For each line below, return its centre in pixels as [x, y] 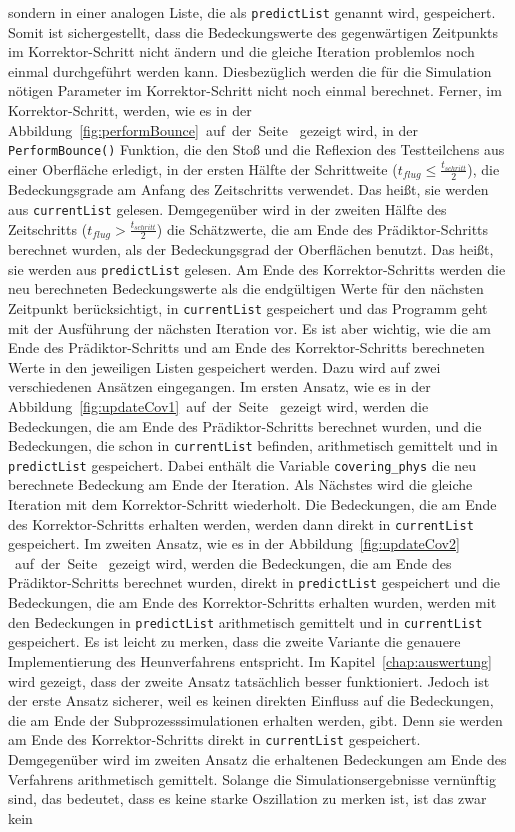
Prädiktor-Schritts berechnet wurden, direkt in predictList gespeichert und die [254, 582]
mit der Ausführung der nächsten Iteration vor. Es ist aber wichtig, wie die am [249, 327]
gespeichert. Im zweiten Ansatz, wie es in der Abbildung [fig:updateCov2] [234, 543]
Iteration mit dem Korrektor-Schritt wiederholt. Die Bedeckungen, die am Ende [252, 504]
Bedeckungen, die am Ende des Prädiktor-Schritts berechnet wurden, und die [245, 425]
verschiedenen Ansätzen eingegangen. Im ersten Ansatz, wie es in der [219, 386]
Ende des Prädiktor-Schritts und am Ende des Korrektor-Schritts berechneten [246, 347]
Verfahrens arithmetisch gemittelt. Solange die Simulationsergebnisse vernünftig [252, 778]
